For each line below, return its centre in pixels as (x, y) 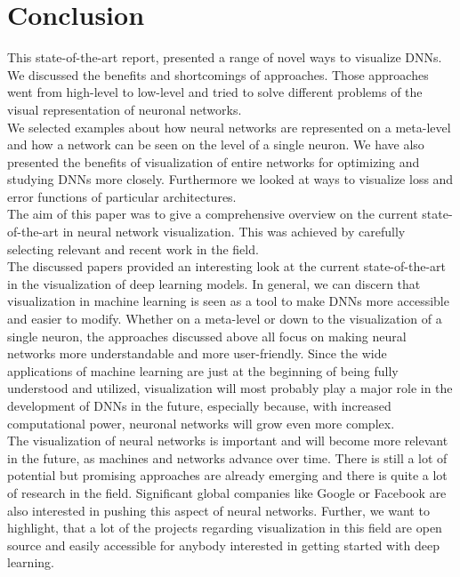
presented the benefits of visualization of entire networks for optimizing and (214, 161)
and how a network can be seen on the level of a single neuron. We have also (216, 144)
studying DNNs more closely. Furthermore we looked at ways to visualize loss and (230, 179)
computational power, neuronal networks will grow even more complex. (201, 423)
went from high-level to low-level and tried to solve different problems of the (215, 92)
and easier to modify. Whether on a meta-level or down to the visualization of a (225, 319)
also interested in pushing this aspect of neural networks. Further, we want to (218, 510)
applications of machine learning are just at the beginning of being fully (203, 370)
